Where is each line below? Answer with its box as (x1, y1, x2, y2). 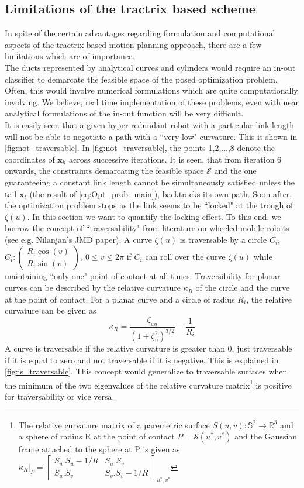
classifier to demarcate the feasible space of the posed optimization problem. (5, 73, 278, 85)
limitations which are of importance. (5, 50, 135, 62)
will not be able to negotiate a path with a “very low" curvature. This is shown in (5, 130, 298, 142)
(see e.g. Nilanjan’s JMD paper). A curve (5, 233, 152, 245)
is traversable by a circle (179, 233, 267, 245)
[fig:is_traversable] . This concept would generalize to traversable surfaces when (5, 365, 288, 377)
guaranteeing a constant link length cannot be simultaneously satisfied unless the (5, 176, 295, 188)
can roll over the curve (145, 250, 226, 263)
